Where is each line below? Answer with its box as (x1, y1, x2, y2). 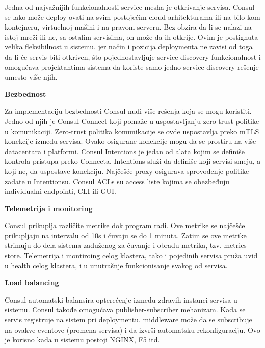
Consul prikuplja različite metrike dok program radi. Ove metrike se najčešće (5, 220, 245, 231)
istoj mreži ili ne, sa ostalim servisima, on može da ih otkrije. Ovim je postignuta (5, 31, 258, 42)
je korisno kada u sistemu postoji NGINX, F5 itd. (5, 334, 160, 345)
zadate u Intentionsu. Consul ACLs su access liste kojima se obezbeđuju (5, 176, 229, 186)
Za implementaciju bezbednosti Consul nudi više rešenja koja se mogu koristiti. (5, 106, 252, 116)
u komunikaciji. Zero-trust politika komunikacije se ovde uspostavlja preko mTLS (5, 126, 259, 136)
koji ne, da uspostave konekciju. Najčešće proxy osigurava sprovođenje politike (5, 165, 249, 176)
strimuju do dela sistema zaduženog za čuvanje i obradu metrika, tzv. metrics (5, 240, 247, 251)
